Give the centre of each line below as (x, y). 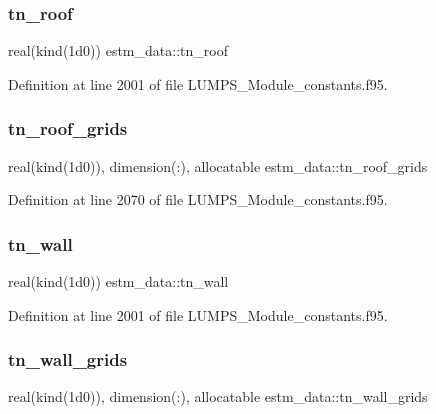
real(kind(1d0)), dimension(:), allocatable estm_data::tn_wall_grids (218, 396)
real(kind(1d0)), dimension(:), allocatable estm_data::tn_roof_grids (218, 165)
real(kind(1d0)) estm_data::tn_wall (118, 281)
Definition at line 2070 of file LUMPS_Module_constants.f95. (198, 199)
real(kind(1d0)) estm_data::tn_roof (118, 50)
